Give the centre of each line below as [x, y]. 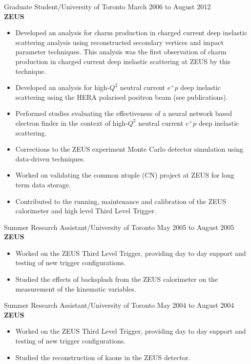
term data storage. [43, 184]
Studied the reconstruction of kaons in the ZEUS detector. [103, 357]
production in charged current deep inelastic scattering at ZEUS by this [123, 61]
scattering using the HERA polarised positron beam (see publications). [122, 97]
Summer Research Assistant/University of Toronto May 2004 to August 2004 [119, 305]
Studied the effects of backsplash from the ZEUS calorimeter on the [117, 279]
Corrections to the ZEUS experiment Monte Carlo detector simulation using [129, 149]
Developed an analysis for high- [63, 87]
